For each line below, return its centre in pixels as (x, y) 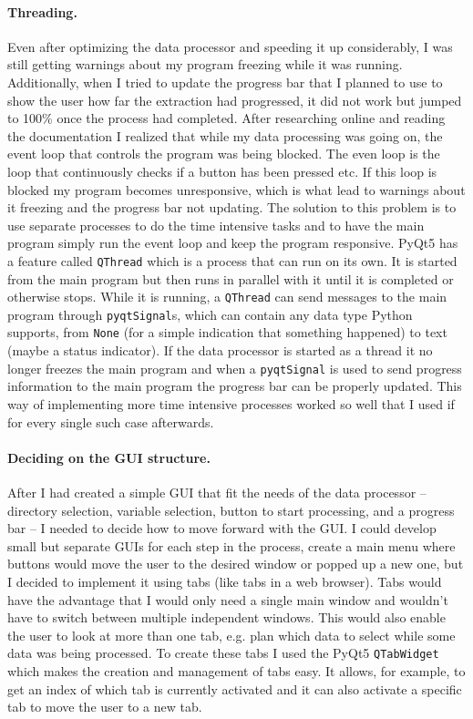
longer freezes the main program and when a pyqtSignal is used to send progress (235, 368)
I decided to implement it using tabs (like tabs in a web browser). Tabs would (225, 581)
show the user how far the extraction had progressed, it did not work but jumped (235, 100)
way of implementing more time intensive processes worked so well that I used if (231, 403)
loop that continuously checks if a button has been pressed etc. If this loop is (222, 171)
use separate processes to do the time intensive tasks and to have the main (216, 225)
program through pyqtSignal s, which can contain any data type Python (210, 314)
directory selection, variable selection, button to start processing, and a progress (231, 510)
